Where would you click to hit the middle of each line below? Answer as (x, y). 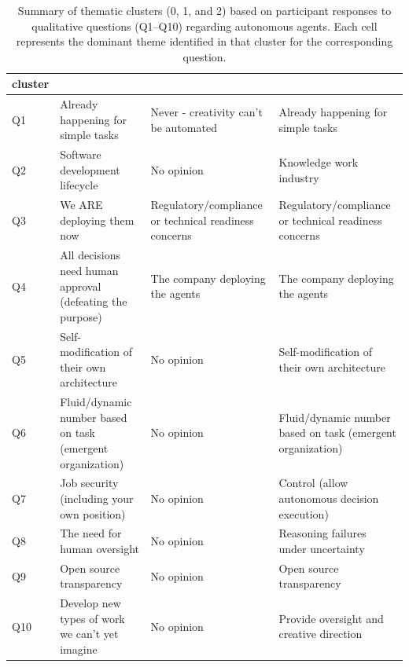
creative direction (321, 634)
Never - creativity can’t (206, 112)
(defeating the (94, 301)
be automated (184, 127)
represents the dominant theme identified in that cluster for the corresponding (204, 41)
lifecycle (79, 185)
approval (81, 286)
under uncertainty (322, 548)
